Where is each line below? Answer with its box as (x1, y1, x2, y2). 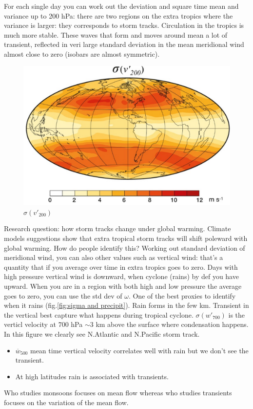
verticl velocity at (4, 319, 56, 329)
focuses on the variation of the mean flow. (4, 397, 129, 407)
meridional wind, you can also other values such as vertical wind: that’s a (4, 252, 223, 262)
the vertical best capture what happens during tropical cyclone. (4, 309, 194, 320)
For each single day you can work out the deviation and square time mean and (4, 1, 239, 11)
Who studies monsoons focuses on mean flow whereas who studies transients (4, 387, 232, 398)
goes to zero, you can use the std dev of (4, 290, 122, 301)
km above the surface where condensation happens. (96, 319, 249, 329)
